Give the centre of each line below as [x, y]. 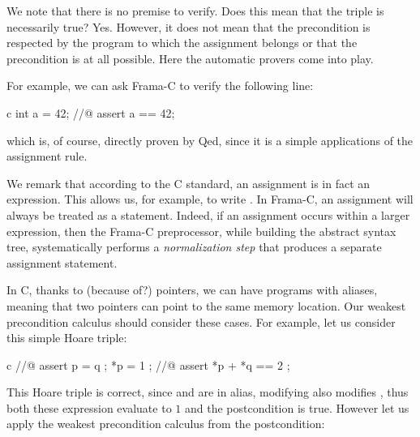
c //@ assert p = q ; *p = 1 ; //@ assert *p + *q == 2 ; [148, 364]
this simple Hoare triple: [67, 338]
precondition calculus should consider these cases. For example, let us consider [201, 321]
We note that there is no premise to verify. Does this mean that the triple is [195, 11]
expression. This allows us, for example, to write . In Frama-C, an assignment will [210, 199]
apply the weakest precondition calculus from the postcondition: [166, 424]
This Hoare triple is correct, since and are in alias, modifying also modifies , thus [208, 392]
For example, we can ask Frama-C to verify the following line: [160, 86]
